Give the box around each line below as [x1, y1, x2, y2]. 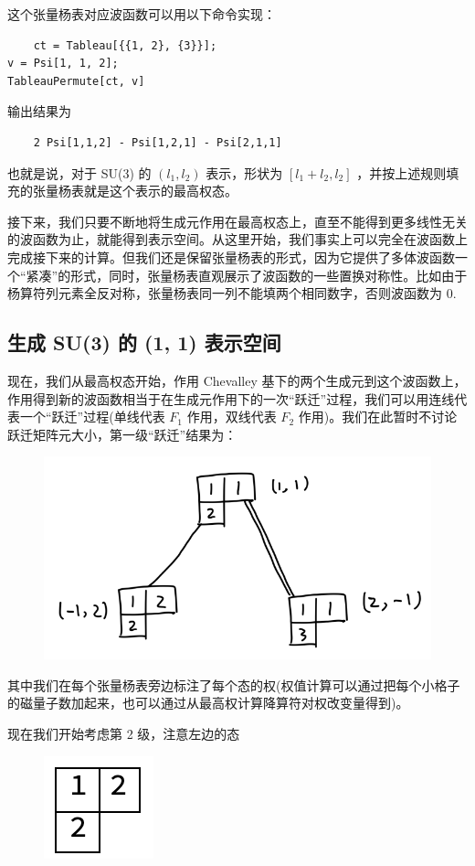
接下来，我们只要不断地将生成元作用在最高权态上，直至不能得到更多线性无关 [7, 211, 468, 230]
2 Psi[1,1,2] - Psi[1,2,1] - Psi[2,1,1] [33, 135, 282, 149]
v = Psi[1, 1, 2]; [7, 57, 119, 70]
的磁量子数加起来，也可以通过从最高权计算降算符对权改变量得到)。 [7, 693, 409, 712]
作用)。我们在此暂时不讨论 [298, 407, 458, 426]
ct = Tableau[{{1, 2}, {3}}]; [33, 38, 217, 52]
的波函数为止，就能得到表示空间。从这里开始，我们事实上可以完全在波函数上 [7, 230, 468, 249]
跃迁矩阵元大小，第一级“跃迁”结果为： [7, 424, 237, 444]
